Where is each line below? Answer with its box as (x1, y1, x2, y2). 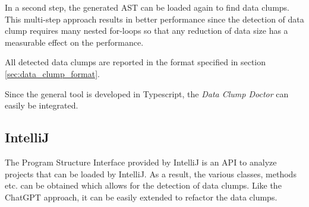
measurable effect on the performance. (5, 36, 144, 48)
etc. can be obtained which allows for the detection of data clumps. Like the (5, 179, 282, 192)
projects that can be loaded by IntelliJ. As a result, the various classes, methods (5, 167, 297, 180)
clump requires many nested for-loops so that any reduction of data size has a (5, 24, 288, 37)
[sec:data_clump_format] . (5, 67, 100, 79)
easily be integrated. (5, 99, 78, 112)
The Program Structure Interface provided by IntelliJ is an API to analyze (5, 155, 277, 168)
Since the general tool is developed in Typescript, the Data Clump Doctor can (5, 87, 289, 100)
